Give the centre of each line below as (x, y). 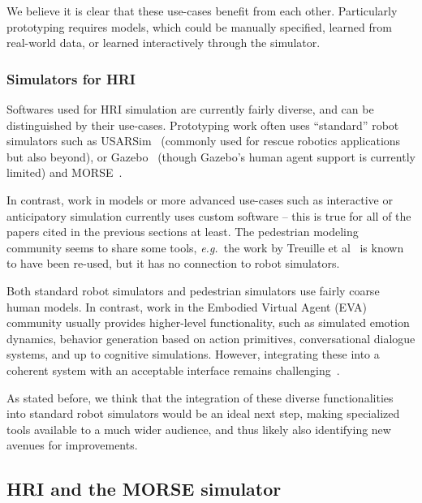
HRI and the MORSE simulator (144, 489)
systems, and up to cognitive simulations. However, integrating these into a (193, 354)
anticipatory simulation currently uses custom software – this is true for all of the (209, 215)
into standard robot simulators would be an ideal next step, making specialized (203, 413)
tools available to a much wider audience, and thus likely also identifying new (199, 429)
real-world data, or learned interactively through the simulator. (164, 43)
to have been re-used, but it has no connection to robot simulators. (173, 263)
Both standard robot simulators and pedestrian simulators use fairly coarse (193, 290)
